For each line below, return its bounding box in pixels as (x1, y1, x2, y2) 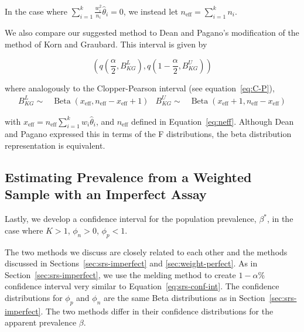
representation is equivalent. (5, 139, 105, 152)
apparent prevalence (5, 316, 77, 328)
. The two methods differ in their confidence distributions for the (40, 304, 274, 317)
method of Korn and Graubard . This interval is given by (5, 37, 207, 50)
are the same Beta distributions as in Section (104, 292, 265, 303)
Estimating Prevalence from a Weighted (5, 168, 252, 186)
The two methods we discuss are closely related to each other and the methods (5, 245, 288, 258)
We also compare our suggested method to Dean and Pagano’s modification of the (5, 26, 299, 39)
